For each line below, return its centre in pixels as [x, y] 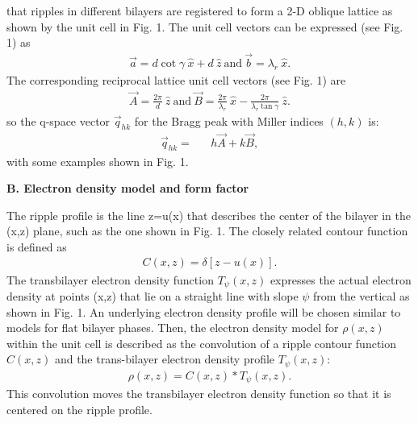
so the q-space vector [59, 120]
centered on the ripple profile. [79, 409]
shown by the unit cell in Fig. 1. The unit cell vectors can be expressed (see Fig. [205, 26]
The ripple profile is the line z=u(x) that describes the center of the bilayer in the [209, 215]
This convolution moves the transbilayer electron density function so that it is [199, 394]
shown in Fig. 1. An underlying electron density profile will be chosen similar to [204, 311]
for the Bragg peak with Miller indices [229, 120]
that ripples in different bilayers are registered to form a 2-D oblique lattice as [200, 10]
